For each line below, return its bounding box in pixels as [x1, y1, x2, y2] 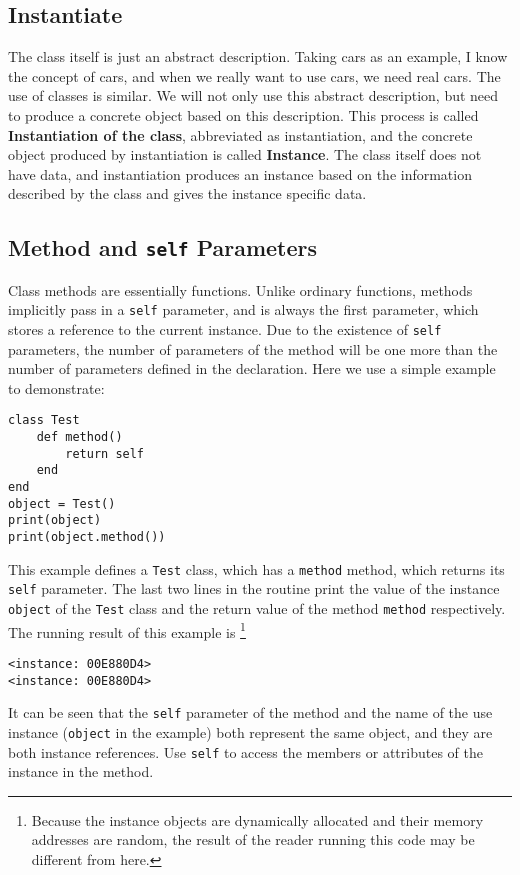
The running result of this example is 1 [8, 618, 246, 642]
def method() [36, 430, 123, 445]
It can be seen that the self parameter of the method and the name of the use [8, 702, 493, 723]
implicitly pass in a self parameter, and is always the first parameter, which [8, 299, 479, 320]
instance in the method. [8, 761, 154, 782]
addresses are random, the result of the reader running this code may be [31, 829, 475, 850]
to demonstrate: [8, 377, 105, 398]
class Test [8, 413, 80, 428]
